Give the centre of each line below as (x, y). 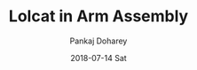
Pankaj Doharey (98, 41)
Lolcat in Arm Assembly (98, 16)
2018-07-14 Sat (98, 58)
